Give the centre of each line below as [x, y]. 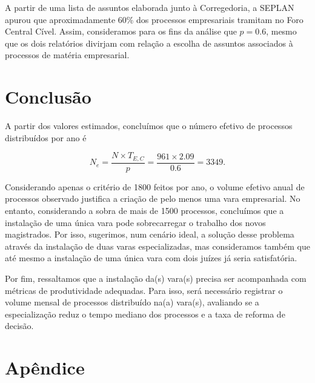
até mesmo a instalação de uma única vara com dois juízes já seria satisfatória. [151, 258]
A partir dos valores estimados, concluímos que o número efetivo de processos [149, 126]
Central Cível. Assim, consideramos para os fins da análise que [121, 31]
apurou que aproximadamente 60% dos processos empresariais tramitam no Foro [154, 19]
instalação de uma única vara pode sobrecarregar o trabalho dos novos [135, 222]
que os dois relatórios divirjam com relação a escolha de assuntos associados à [149, 43]
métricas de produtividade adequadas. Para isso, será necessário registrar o [144, 290]
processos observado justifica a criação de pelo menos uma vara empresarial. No [153, 198]
